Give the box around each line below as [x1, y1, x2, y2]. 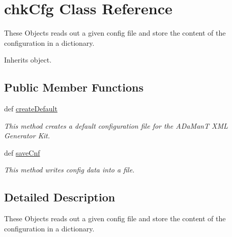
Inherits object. [4, 54, 52, 65]
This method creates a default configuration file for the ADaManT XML [4, 120, 228, 131]
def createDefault [4, 103, 57, 114]
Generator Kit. [4, 130, 50, 141]
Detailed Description [4, 189, 115, 205]
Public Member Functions [4, 79, 143, 95]
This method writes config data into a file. [4, 164, 135, 175]
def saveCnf [4, 147, 40, 158]
